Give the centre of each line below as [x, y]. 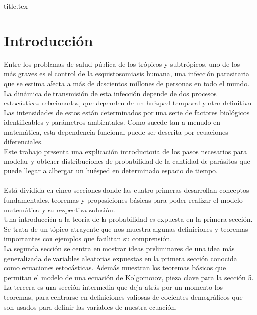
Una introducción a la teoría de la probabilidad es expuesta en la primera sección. [128, 219]
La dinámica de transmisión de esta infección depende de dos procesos [110, 93]
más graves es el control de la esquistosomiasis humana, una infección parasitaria [127, 74]
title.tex [16, 6]
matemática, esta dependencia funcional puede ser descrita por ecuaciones [116, 131]
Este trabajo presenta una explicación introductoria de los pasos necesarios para [126, 151]
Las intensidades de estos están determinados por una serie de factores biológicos [127, 112]
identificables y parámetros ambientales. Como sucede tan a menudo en [112, 122]
